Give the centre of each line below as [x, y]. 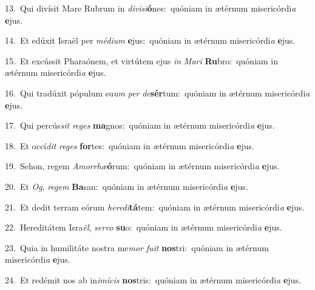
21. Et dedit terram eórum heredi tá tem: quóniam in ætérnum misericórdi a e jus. [155, 207]
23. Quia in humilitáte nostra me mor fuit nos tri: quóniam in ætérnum [137, 247]
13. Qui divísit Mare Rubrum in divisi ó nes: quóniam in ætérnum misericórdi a [151, 8]
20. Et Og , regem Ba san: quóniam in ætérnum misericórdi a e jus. [127, 186]
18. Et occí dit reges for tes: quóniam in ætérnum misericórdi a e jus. [130, 145]
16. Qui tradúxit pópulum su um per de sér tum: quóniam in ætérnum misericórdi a [157, 93]
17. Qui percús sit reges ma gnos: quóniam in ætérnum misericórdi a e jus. [140, 125]
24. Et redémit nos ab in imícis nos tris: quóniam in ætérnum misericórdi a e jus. [153, 279]
